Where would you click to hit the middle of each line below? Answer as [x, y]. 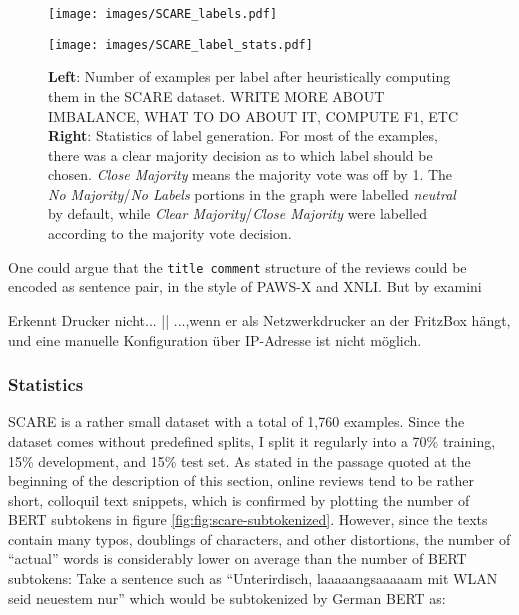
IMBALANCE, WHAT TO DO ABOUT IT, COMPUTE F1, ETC [253, 115]
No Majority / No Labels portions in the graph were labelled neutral [252, 193]
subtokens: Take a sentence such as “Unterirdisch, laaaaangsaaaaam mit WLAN [253, 578]
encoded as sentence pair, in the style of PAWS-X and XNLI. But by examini [245, 286]
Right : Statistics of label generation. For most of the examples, [243, 135]
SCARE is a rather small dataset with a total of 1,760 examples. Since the [236, 421]
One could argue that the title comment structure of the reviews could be [237, 266]
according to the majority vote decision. [170, 233]
